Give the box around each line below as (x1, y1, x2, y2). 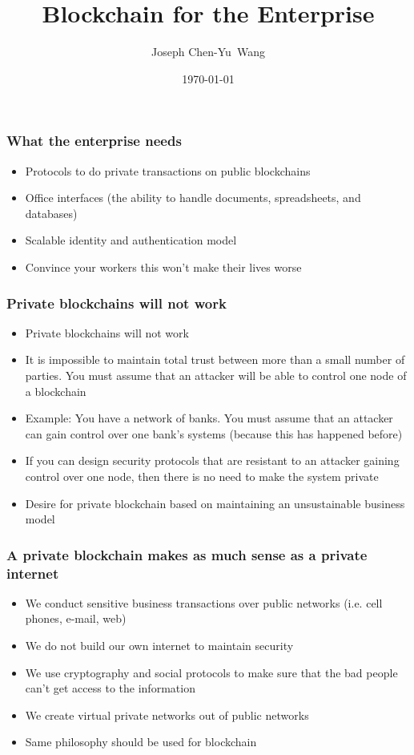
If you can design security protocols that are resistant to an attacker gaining (25, 452, 400, 469)
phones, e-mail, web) (25, 610, 127, 627)
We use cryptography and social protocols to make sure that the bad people (25, 664, 398, 680)
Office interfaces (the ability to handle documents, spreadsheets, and (25, 189, 361, 206)
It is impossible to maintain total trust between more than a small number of (25, 351, 405, 368)
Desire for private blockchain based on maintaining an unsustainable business (25, 495, 405, 511)
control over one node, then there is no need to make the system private (25, 467, 379, 484)
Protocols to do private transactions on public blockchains (25, 162, 311, 179)
